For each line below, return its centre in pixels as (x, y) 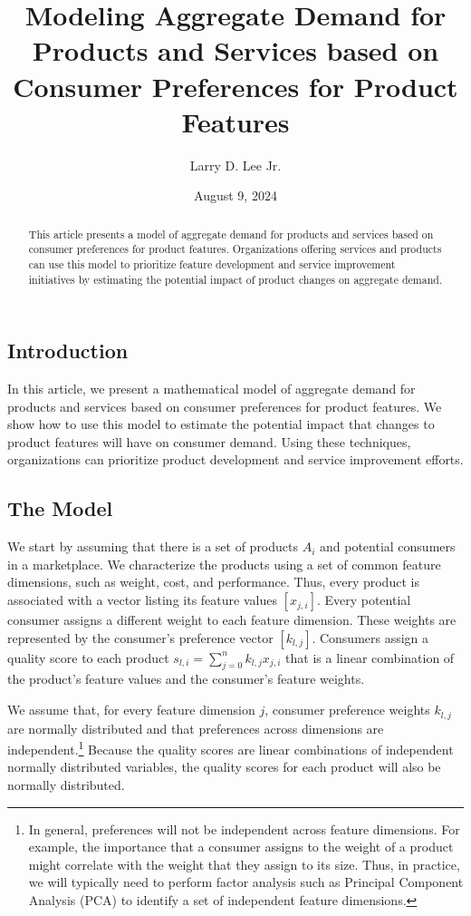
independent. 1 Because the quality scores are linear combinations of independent (231, 748)
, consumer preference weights (347, 710)
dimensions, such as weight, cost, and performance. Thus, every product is (213, 582)
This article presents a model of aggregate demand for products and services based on (231, 234)
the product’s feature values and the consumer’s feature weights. (186, 679)
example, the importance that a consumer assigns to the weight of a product (241, 847)
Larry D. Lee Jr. (235, 165)
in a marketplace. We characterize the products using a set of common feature (224, 564)
